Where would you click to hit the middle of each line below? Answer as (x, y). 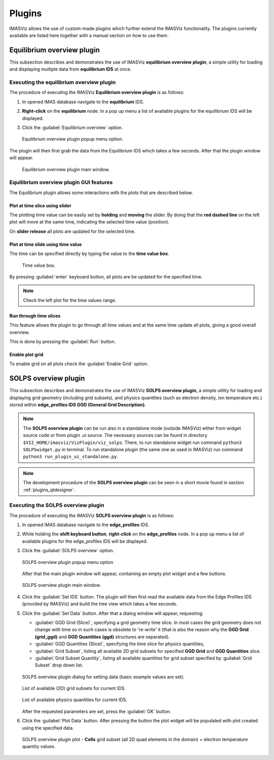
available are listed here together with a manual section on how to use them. (89, 35)
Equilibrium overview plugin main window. (66, 169)
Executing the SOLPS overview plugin (57, 505)
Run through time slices (35, 315)
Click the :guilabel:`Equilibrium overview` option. (73, 128)
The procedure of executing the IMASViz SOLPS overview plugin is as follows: (92, 515)
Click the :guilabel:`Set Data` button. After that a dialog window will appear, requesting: (113, 613)
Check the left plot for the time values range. (70, 300)
